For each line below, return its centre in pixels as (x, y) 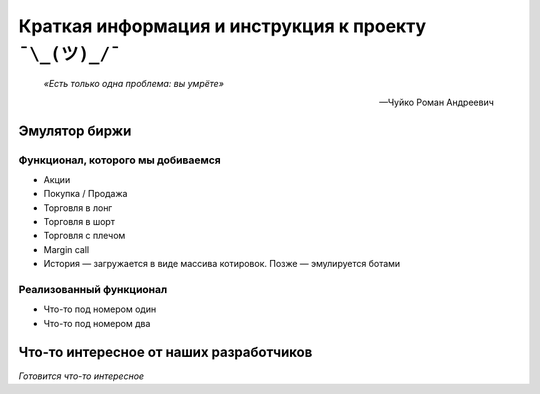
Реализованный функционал (93, 289)
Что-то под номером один (100, 309)
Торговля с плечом (84, 236)
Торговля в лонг (78, 207)
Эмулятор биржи (75, 130)
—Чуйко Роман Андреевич (436, 102)
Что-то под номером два (97, 323)
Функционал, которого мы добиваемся (120, 160)
